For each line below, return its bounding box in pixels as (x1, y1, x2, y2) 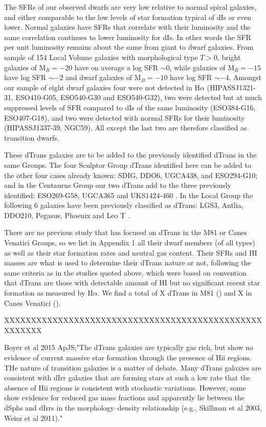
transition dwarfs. (4, 132, 59, 143)
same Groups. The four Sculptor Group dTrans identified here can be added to (4, 159, 251, 170)
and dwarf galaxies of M (65, 72, 141, 83)
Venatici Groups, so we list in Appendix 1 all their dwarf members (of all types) (4, 237, 255, 248)
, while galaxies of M (169, 62, 235, 72)
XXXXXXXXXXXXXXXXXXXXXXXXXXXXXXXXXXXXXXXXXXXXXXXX (4, 315, 262, 325)
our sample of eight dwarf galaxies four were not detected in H (4, 82, 200, 92)
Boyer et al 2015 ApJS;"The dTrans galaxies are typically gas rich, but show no (4, 342, 253, 353)
